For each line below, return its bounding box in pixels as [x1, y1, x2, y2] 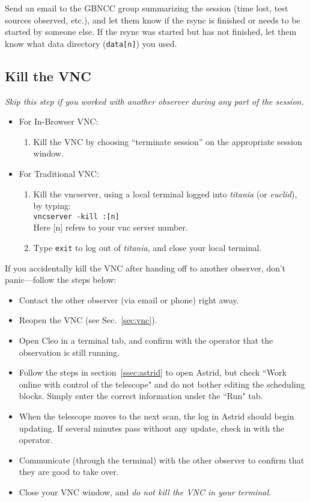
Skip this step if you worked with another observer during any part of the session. [5, 95, 304, 107]
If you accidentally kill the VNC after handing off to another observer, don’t [5, 261, 286, 274]
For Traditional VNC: [19, 167, 99, 180]
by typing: [33, 199, 71, 212]
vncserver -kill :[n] [33, 212, 120, 221]
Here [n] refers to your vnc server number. [33, 221, 188, 234]
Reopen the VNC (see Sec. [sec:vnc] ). [19, 314, 157, 326]
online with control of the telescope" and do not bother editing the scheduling [19, 377, 305, 390]
